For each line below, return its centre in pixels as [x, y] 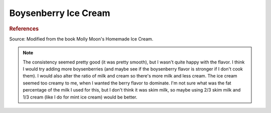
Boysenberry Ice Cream [60, 13]
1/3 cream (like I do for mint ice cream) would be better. [80, 97]
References [24, 28]
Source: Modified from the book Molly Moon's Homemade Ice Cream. [81, 39]
